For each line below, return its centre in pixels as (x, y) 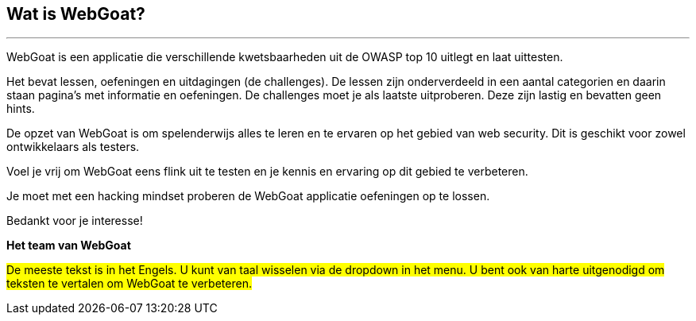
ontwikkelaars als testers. (73, 147)
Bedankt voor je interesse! (75, 221)
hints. (21, 109)
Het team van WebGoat (69, 246)
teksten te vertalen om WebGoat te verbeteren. (129, 284)
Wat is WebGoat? (76, 14)
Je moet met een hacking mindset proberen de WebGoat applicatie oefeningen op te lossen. (248, 196)
